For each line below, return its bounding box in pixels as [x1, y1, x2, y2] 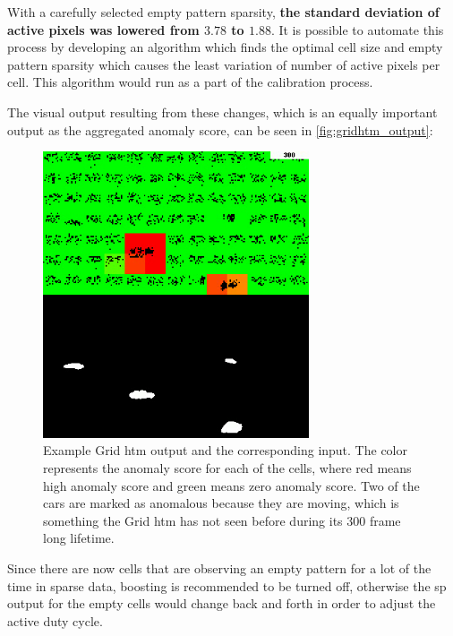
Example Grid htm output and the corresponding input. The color [43, 441, 407, 460]
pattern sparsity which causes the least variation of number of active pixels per [7, 55, 440, 73]
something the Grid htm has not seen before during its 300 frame [43, 511, 401, 529]
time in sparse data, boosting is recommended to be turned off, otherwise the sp [7, 576, 447, 595]
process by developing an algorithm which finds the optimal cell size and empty [7, 38, 443, 56]
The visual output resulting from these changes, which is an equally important [7, 102, 438, 121]
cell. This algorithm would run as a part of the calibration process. [7, 73, 373, 91]
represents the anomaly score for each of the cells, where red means [43, 458, 412, 477]
